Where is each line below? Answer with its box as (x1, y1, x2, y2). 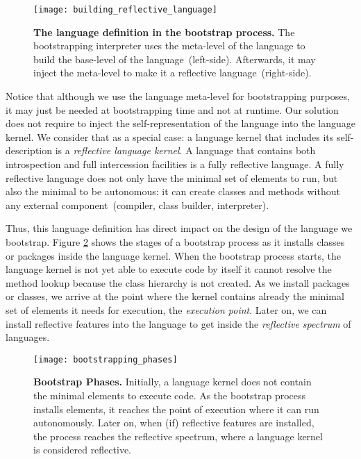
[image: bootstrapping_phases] (33, 354, 178, 365)
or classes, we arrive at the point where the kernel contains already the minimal (6, 289, 344, 303)
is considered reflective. (33, 442, 131, 457)
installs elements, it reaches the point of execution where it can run (33, 401, 319, 416)
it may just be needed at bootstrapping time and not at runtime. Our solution (6, 102, 339, 117)
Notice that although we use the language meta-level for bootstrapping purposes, (6, 89, 350, 103)
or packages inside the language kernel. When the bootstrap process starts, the (6, 248, 341, 262)
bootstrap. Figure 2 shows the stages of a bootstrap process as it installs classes (6, 234, 345, 249)
